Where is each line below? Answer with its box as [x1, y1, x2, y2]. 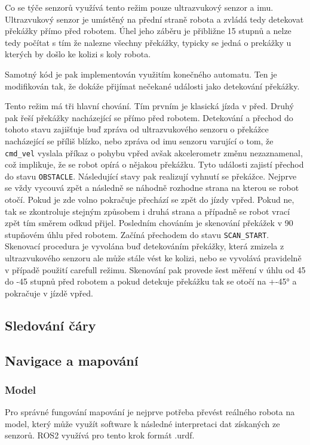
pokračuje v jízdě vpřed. [5, 286, 93, 299]
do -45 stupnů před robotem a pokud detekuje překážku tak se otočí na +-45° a [5, 275, 297, 288]
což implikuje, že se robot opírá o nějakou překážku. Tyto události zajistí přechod [5, 158, 304, 171]
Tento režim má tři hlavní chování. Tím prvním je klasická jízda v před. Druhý [5, 100, 294, 112]
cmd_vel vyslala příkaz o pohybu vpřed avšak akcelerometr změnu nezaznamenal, [5, 146, 303, 159]
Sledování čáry [5, 316, 96, 334]
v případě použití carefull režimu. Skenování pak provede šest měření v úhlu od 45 [5, 263, 306, 276]
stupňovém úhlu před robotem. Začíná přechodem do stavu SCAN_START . [5, 228, 269, 240]
